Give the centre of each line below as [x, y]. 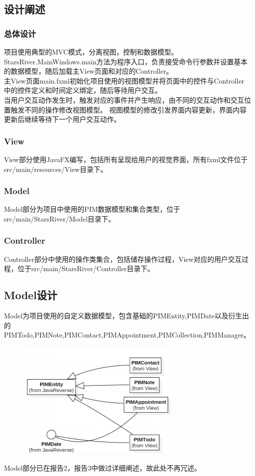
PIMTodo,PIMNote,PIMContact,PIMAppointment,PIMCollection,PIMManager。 [127, 335]
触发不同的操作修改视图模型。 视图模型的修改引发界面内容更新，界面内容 [128, 109]
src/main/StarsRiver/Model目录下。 [60, 218]
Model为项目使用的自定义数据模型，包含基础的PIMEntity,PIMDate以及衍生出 [127, 316]
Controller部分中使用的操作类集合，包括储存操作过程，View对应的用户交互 [123, 259]
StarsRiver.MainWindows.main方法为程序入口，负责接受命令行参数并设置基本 [126, 61]
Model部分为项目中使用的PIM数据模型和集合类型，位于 [92, 209]
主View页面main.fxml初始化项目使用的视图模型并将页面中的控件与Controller [124, 80]
